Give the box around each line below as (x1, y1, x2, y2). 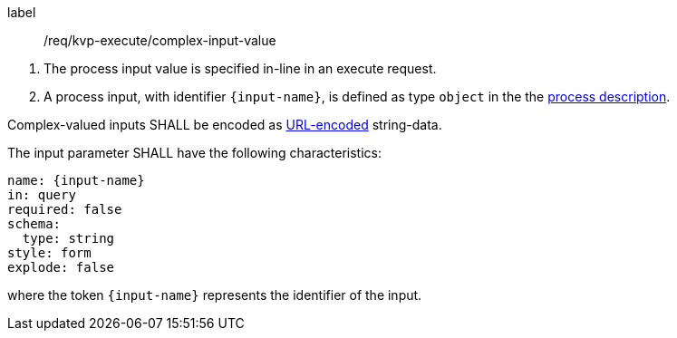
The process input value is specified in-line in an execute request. (44, 61, 437, 76)
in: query (7, 188, 76, 202)
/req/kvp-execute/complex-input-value (44, 33, 276, 48)
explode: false (7, 260, 115, 275)
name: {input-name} (7, 173, 145, 188)
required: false (7, 202, 122, 217)
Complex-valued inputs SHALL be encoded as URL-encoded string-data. (7, 117, 442, 132)
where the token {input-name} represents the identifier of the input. (7, 287, 422, 303)
